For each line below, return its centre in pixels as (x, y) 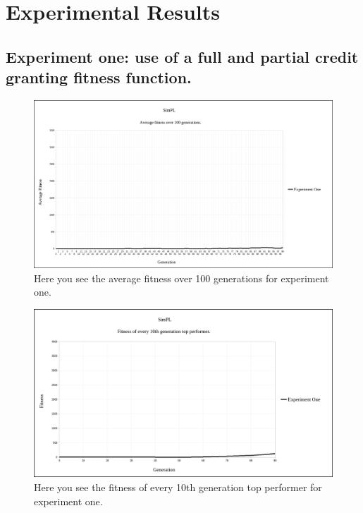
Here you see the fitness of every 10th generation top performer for (178, 487)
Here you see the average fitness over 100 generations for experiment (181, 278)
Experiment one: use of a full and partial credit (182, 56)
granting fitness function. (99, 77)
